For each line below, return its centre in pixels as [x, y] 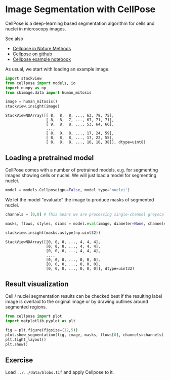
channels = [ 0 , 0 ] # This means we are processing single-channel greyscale [87, 214]
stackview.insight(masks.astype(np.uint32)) [53, 233]
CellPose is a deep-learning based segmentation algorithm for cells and [80, 23]
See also [14, 39]
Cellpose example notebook [42, 59]
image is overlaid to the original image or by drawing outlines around [77, 302]
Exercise [19, 360]
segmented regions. [26, 307]
